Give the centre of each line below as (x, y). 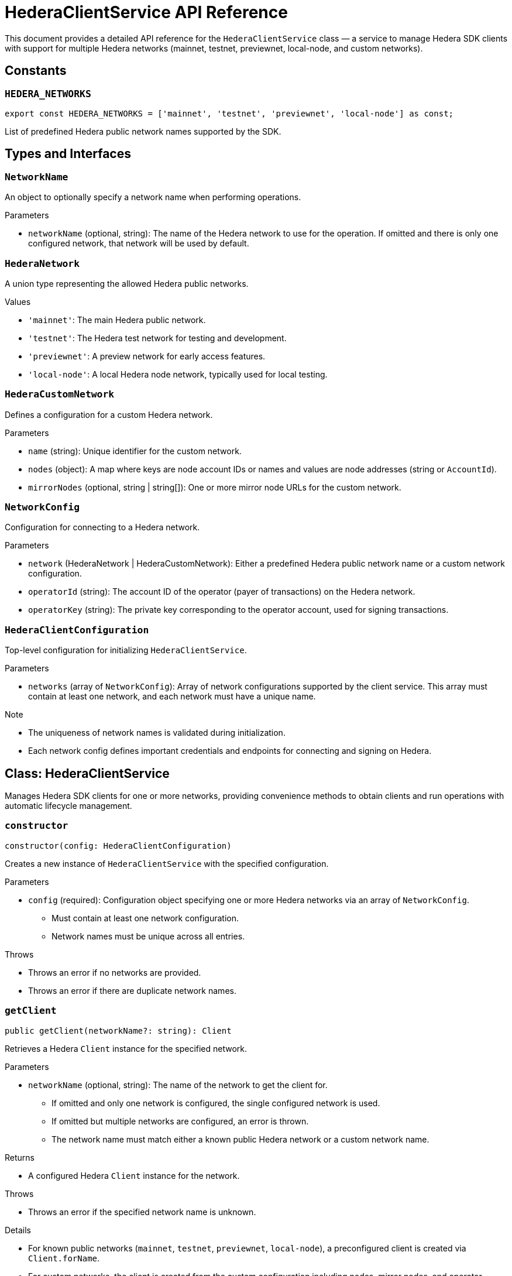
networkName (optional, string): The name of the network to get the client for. (178, 1085)
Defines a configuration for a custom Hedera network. (109, 414)
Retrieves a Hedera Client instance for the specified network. (126, 1048)
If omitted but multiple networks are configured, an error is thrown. (180, 1121)
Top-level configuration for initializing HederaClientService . (126, 650)
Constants (36, 71)
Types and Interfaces (68, 154)
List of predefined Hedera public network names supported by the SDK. (143, 131)
